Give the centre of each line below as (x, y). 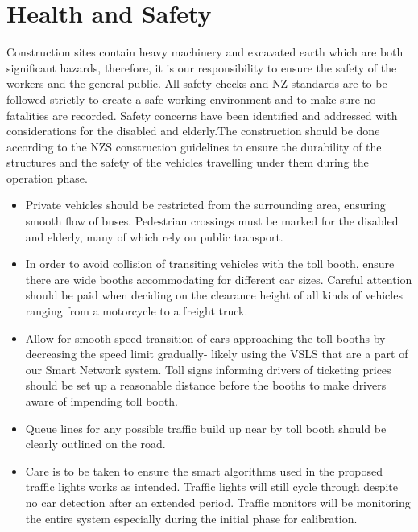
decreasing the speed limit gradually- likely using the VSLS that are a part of (217, 354)
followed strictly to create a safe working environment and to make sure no (191, 99)
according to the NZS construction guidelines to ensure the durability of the (194, 146)
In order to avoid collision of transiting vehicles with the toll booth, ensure (210, 264)
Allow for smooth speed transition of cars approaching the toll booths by (205, 338)
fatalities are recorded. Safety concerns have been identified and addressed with (202, 115)
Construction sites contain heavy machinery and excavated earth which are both (205, 52)
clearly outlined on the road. (95, 444)
